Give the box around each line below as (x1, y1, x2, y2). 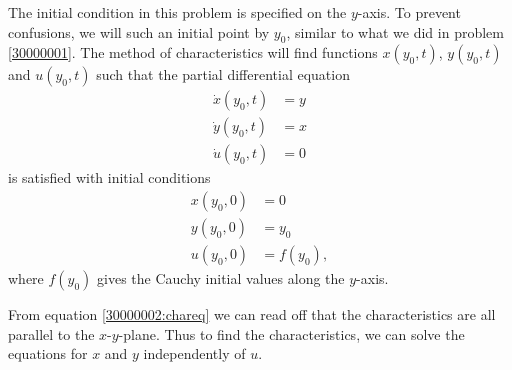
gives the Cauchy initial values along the (97, 268, 345, 289)
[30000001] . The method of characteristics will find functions (8, 42, 378, 63)
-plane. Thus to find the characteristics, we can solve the (118, 323, 465, 344)
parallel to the (8, 323, 95, 344)
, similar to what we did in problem (286, 21, 504, 42)
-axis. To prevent (357, 2, 461, 22)
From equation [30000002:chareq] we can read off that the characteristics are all (8, 304, 496, 325)
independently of (143, 343, 246, 364)
